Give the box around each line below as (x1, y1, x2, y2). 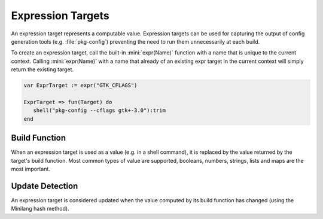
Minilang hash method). (11, 205, 69, 212)
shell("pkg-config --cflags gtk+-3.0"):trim (33, 107, 166, 114)
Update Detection (11, 181, 78, 191)
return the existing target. (11, 66, 74, 73)
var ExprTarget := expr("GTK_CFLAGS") (23, 82, 138, 89)
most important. (11, 165, 51, 172)
